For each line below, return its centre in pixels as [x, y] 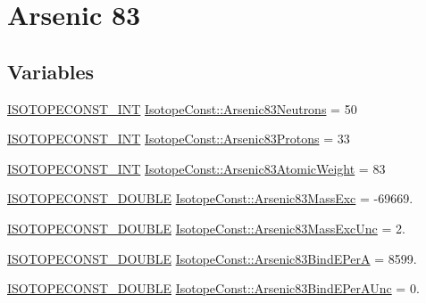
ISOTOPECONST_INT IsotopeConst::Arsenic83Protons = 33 [179, 139]
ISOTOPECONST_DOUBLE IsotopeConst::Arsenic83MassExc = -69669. [210, 198]
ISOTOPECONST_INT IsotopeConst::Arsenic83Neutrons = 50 [182, 108]
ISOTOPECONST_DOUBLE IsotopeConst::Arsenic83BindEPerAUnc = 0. [213, 288]
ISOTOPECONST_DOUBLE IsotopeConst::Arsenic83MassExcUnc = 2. [206, 228]
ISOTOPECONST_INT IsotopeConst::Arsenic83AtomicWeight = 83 [196, 168]
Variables [51, 71]
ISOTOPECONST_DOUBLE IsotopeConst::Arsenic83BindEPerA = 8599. [212, 258]
